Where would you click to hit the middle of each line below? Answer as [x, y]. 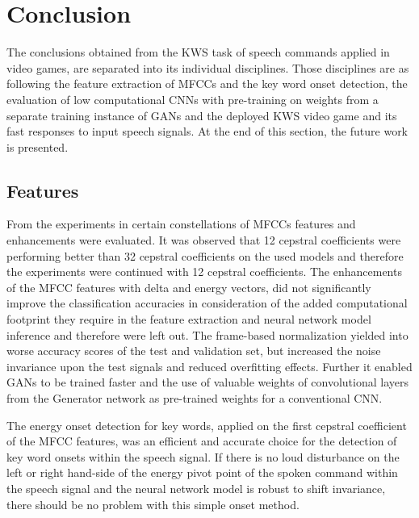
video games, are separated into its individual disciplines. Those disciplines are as [208, 67]
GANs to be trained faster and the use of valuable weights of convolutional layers [207, 382]
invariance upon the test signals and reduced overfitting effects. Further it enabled [209, 366]
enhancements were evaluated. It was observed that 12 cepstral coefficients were [204, 240]
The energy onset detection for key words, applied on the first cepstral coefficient [207, 425]
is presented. [38, 146]
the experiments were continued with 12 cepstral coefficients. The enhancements [204, 272]
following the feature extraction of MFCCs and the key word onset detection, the [207, 84]
